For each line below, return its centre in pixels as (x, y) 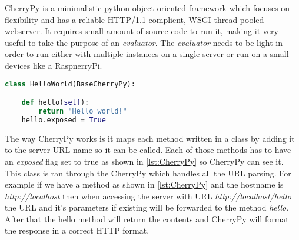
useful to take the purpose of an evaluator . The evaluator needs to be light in (144, 42)
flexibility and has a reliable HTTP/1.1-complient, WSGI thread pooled (134, 19)
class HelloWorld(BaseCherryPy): (70, 84)
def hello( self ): (55, 103)
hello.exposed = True (64, 120)
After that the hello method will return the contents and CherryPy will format (147, 219)
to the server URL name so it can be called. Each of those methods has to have (148, 150)
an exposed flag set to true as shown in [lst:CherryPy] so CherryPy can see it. (144, 161)
